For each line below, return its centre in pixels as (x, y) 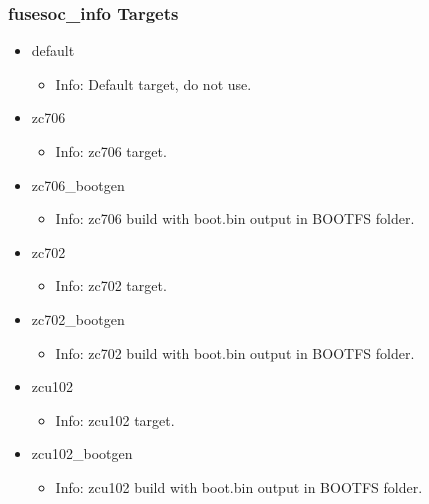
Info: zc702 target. (111, 285)
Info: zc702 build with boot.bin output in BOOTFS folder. (235, 352)
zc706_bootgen (78, 184)
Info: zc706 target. (111, 151)
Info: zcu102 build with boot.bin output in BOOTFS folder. (239, 486)
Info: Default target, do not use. (153, 83)
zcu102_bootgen (82, 453)
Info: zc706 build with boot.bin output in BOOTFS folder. (235, 218)
